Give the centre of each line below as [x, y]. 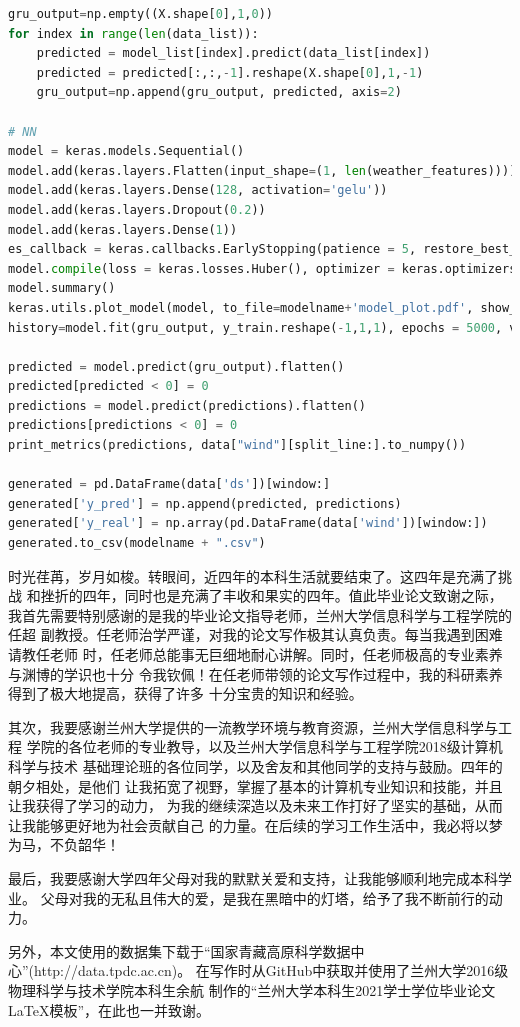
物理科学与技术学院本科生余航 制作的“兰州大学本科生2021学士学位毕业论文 [252, 989]
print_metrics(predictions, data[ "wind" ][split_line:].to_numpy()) [237, 445]
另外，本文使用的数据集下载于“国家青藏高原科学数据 [179, 950]
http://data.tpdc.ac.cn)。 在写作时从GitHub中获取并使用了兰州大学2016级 [271, 970]
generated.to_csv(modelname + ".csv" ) [137, 543]
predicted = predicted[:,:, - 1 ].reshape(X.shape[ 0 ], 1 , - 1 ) [230, 72]
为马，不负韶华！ [64, 844]
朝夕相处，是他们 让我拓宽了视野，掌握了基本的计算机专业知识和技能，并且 [255, 785]
